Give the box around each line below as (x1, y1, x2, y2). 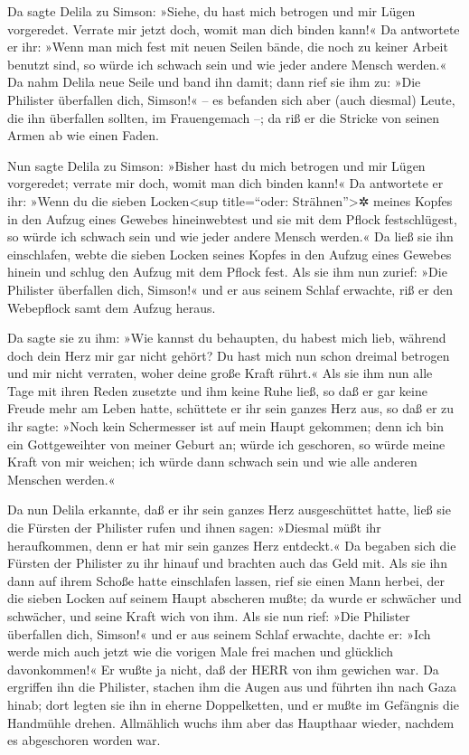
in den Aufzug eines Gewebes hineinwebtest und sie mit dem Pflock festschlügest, (7, 209, 457, 228)
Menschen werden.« (7, 469, 116, 488)
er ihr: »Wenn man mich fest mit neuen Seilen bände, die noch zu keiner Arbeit (7, 37, 448, 56)
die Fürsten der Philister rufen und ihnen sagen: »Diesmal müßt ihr (7, 518, 381, 537)
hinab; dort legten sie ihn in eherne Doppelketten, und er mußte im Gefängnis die (7, 694, 459, 713)
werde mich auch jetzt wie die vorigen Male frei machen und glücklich (7, 642, 394, 661)
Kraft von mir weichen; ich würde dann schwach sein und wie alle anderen (7, 452, 417, 471)
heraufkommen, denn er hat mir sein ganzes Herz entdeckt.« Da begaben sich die (7, 535, 456, 554)
